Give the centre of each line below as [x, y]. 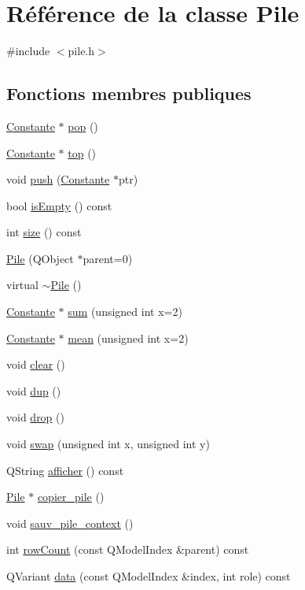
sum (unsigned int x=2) [125, 312]
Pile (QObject [40, 258]
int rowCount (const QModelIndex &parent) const [128, 549]
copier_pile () [71, 497]
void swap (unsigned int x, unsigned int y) [108, 444]
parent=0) [108, 258]
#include [28, 51]
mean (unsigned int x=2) [128, 338]
